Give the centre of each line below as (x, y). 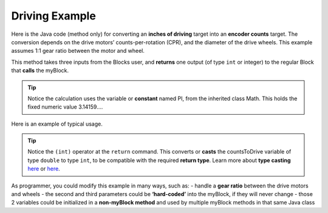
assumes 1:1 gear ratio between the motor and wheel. (78, 51)
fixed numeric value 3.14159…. (65, 107)
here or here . (44, 169)
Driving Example (54, 16)
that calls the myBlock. (40, 70)
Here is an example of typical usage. (57, 124)
